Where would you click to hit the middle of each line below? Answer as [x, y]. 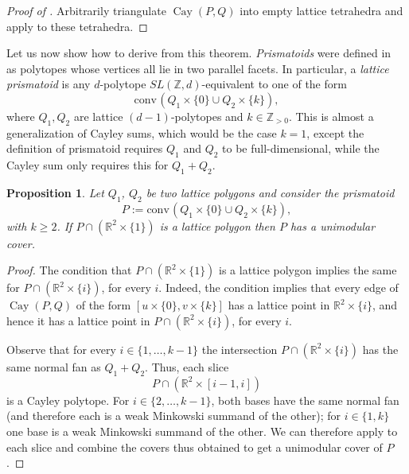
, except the [335, 132]
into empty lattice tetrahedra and [321, 10]
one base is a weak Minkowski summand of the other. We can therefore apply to [202, 431]
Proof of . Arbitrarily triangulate [86, 10]
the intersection [240, 349]
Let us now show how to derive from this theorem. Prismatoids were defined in [199, 53]
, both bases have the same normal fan [305, 400]
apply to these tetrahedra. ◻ [77, 26]
